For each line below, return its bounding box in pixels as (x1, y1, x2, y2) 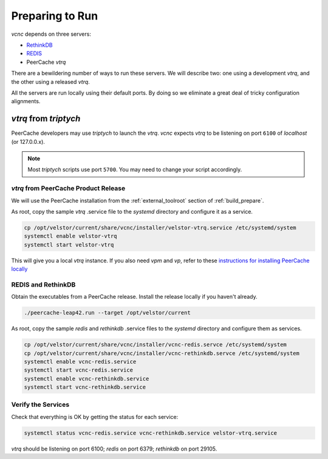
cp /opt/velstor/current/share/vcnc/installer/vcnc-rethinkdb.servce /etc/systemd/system (24, 350, 300, 356)
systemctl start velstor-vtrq (24, 241, 114, 248)
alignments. (11, 98, 41, 105)
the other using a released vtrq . (11, 78, 91, 85)
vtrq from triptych (11, 114, 81, 124)
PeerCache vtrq (26, 58, 66, 66)
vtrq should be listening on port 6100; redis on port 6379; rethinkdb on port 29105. (11, 445, 217, 452)
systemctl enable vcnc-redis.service (24, 358, 137, 365)
